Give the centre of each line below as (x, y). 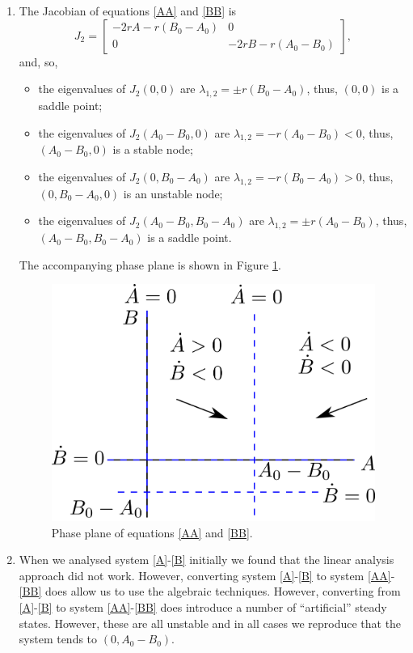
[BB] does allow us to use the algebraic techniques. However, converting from (210, 591)
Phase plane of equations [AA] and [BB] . (152, 532)
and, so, (38, 61)
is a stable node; (153, 149)
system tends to (58, 639)
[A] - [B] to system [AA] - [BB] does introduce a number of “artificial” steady (203, 606)
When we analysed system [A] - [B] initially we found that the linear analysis (206, 560)
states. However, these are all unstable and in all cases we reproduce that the (210, 623)
